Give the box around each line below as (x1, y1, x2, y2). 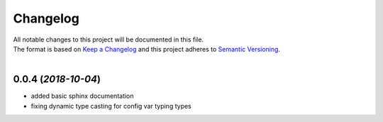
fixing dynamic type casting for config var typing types (30, 102, 191, 110)
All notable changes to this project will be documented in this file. (13, 35, 204, 44)
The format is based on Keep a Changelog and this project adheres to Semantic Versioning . (13, 44, 280, 53)
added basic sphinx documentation (30, 92, 134, 100)
